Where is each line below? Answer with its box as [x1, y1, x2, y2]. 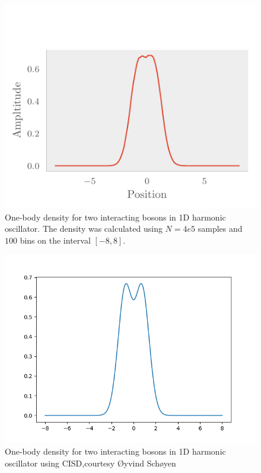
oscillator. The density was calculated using [5, 222, 163, 235]
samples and [198, 222, 243, 235]
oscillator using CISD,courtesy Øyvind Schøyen [5, 456, 176, 469]
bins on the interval [20, 234, 91, 246]
